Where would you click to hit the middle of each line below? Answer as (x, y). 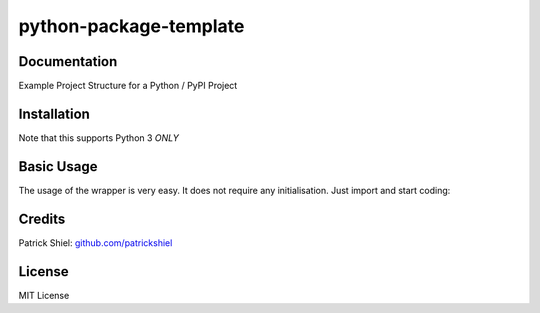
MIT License (44, 295)
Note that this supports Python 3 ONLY (99, 137)
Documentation (68, 61)
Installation (54, 113)
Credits (42, 218)
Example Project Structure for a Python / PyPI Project (128, 86)
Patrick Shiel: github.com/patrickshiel (95, 242)
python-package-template (131, 26)
